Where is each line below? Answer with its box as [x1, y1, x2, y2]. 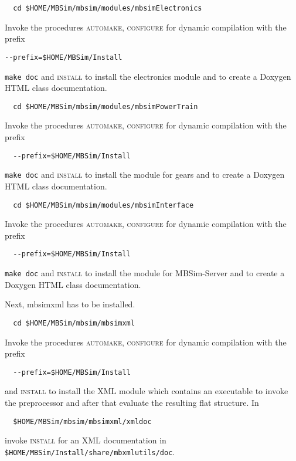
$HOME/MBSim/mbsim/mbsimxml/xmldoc [13, 417, 152, 426]
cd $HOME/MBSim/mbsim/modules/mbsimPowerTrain [13, 102, 198, 111]
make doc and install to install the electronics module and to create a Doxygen [5, 70, 291, 82]
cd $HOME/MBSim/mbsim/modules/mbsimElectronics [13, 4, 202, 12]
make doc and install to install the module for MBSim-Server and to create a [5, 267, 285, 279]
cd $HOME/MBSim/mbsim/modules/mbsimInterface [13, 201, 194, 209]
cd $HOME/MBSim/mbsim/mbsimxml [13, 318, 135, 327]
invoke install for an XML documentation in [5, 434, 166, 446]
